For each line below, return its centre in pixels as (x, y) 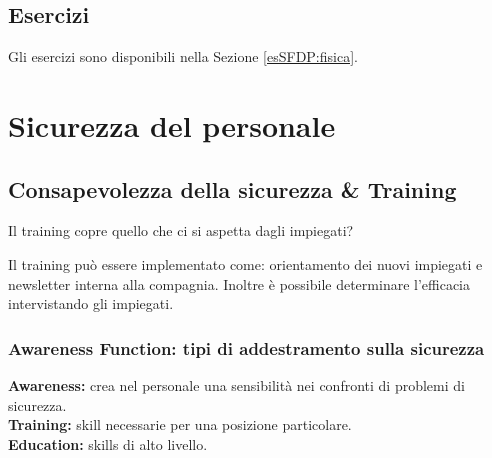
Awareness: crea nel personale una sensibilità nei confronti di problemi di (236, 384)
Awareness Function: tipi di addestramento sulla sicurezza (246, 347)
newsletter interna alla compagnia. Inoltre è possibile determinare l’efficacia (239, 283)
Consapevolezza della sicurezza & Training (232, 188)
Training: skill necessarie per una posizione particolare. (180, 424)
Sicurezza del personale (172, 124)
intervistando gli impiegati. (91, 303)
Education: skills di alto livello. (108, 443)
